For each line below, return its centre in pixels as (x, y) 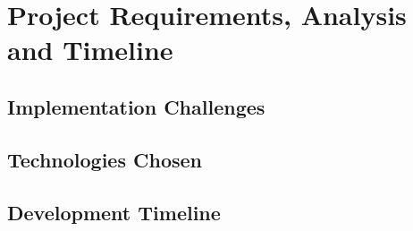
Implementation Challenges (136, 106)
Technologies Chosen (105, 159)
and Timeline (90, 50)
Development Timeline (114, 212)
